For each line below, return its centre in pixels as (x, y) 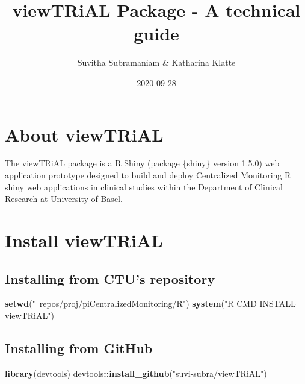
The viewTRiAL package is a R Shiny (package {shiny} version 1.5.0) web (142, 163)
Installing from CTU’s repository (110, 278)
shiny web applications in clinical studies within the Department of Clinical (144, 187)
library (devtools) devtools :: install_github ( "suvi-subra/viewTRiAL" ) (136, 373)
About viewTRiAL (84, 134)
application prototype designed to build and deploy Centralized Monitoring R (148, 175)
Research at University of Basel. (64, 199)
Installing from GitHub (79, 348)
